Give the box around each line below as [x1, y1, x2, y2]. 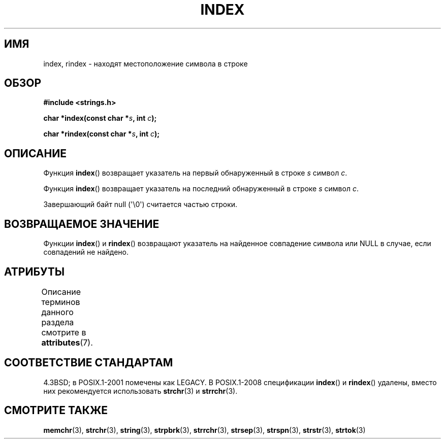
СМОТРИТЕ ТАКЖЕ [4, 404, 108, 417]
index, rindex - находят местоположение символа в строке [43, 59, 248, 68]
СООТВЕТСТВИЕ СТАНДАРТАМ [4, 356, 173, 369]
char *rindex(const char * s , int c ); [43, 129, 160, 139]
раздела [41, 317, 74, 327]
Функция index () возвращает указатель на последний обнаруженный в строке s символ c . [43, 184, 359, 193]
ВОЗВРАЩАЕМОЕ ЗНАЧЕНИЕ [4, 217, 160, 230]
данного [41, 306, 74, 317]
